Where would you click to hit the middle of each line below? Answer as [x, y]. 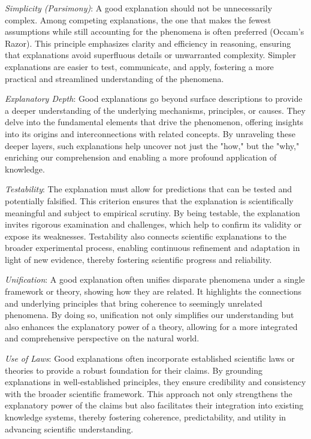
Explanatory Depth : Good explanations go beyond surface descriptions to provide [154, 99]
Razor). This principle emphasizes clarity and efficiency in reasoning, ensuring [148, 43]
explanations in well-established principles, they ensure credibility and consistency [155, 382]
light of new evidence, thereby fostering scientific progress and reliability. [138, 259]
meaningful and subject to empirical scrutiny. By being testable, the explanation [153, 212]
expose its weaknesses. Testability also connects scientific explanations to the [146, 236]
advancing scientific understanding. [69, 429]
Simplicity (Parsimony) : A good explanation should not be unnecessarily [139, 8]
